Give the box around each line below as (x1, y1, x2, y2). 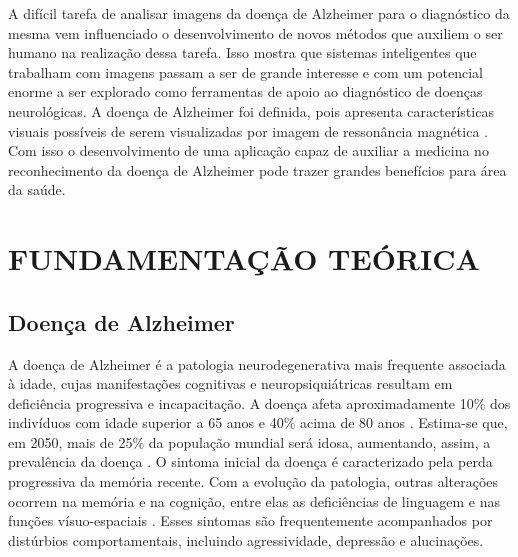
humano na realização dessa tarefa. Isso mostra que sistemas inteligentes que (8, 42, 477, 63)
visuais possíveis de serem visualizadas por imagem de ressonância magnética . (8, 120, 488, 141)
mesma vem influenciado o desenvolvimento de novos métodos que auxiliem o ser (8, 22, 503, 43)
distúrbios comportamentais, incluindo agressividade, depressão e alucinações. (8, 529, 484, 550)
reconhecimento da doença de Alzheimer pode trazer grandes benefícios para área (8, 159, 507, 180)
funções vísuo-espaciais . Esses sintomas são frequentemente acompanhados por (8, 510, 493, 531)
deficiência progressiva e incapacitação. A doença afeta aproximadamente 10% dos (8, 392, 511, 413)
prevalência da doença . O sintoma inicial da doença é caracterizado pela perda (8, 451, 493, 472)
